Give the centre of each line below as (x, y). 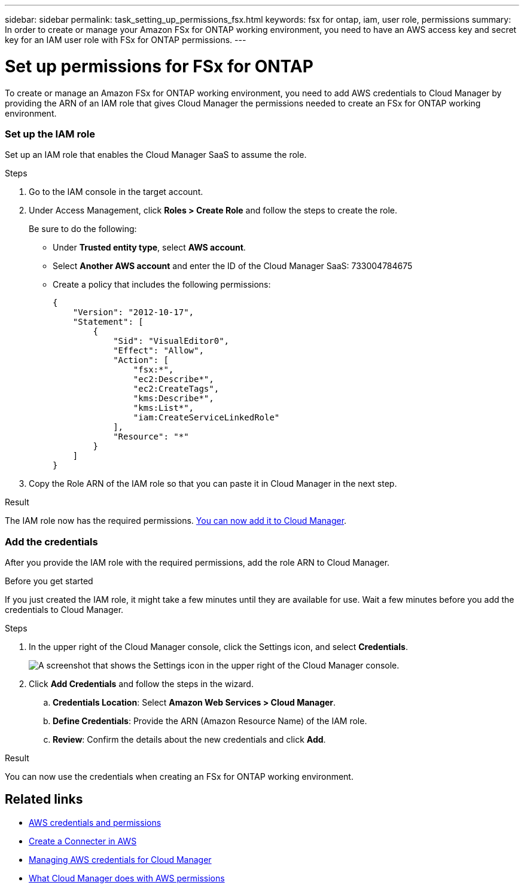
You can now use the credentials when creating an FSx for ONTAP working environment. (179, 776)
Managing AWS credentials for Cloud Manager (120, 859)
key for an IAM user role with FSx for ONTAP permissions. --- (126, 40)
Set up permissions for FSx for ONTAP (159, 66)
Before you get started (49, 581)
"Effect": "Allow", (159, 351)
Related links (44, 799)
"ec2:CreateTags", (176, 389)
